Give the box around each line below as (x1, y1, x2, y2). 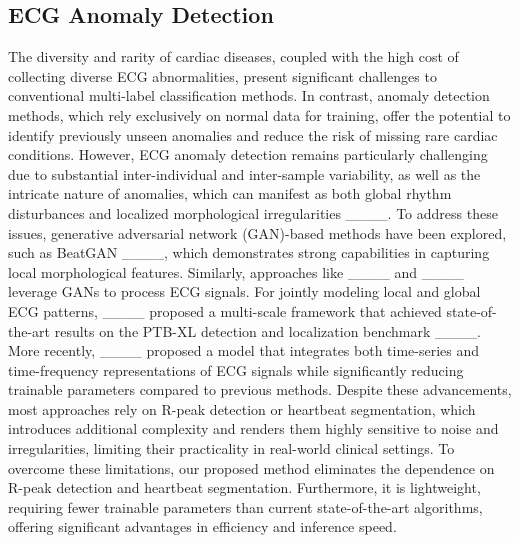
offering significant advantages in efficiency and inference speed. (8, 516, 397, 537)
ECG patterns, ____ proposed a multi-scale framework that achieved (8, 300, 442, 321)
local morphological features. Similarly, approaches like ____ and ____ (8, 261, 464, 282)
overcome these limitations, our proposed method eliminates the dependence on (8, 457, 495, 478)
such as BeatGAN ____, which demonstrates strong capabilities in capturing (8, 242, 490, 263)
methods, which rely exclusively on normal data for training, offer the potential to (8, 104, 511, 125)
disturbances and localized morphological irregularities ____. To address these (8, 202, 498, 223)
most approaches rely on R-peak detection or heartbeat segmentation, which (8, 398, 476, 419)
